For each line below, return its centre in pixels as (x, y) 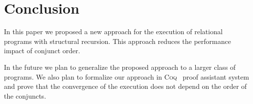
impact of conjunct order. (42, 51)
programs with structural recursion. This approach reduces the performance (117, 41)
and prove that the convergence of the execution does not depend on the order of (126, 86)
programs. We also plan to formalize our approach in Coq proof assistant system (126, 76)
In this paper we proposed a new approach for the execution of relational (113, 31)
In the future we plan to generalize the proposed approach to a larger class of (120, 67)
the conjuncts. (25, 95)
